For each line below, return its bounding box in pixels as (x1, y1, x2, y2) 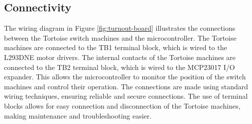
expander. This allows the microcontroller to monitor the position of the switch (4, 71, 246, 82)
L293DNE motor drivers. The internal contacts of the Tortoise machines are (4, 52, 236, 62)
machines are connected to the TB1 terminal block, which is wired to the (4, 42, 227, 53)
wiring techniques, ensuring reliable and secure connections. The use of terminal (4, 91, 248, 101)
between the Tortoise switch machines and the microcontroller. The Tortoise (4, 32, 237, 43)
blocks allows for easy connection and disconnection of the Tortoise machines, (4, 100, 241, 111)
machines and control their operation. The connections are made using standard (4, 81, 249, 91)
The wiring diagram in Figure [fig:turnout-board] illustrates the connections (4, 23, 236, 33)
